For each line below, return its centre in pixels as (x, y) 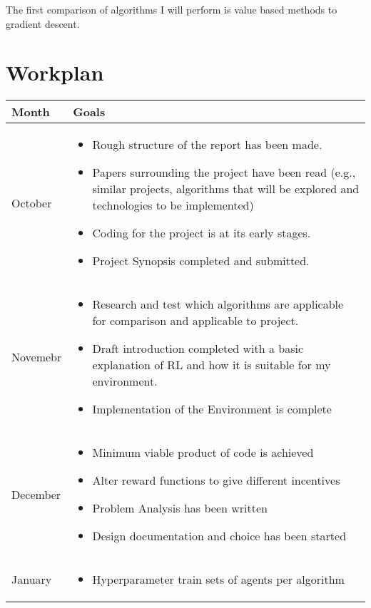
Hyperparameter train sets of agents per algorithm (218, 579)
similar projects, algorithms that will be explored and (226, 189)
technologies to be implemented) (173, 205)
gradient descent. (43, 23)
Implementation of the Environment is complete (212, 409)
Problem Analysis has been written (180, 508)
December (36, 494)
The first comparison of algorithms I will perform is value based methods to (172, 9)
